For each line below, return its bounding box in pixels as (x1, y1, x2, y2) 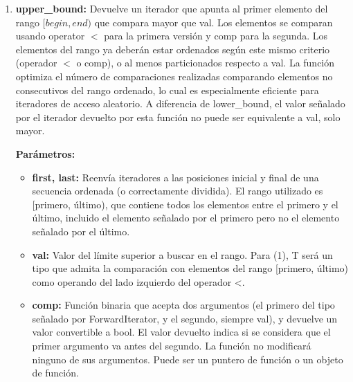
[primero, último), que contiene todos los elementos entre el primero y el (32, 197, 338, 211)
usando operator (15, 28, 85, 43)
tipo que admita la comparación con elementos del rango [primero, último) (32, 261, 348, 275)
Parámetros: (15, 146, 75, 161)
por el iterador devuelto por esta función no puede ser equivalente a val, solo (15, 109, 341, 124)
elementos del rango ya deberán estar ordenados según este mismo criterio (15, 42, 330, 56)
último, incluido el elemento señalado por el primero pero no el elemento (32, 210, 340, 225)
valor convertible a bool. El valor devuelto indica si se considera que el (32, 325, 331, 339)
